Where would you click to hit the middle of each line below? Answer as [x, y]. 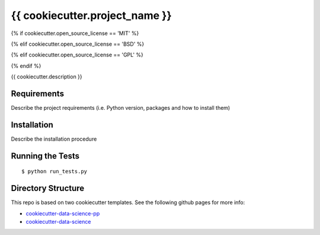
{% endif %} [26, 66]
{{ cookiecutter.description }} [47, 77]
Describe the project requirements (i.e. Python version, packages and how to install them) [121, 108]
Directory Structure [48, 188]
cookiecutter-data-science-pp [63, 213]
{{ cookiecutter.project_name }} [91, 15]
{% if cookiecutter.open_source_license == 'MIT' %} [75, 33]
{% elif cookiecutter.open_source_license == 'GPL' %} [77, 55]
